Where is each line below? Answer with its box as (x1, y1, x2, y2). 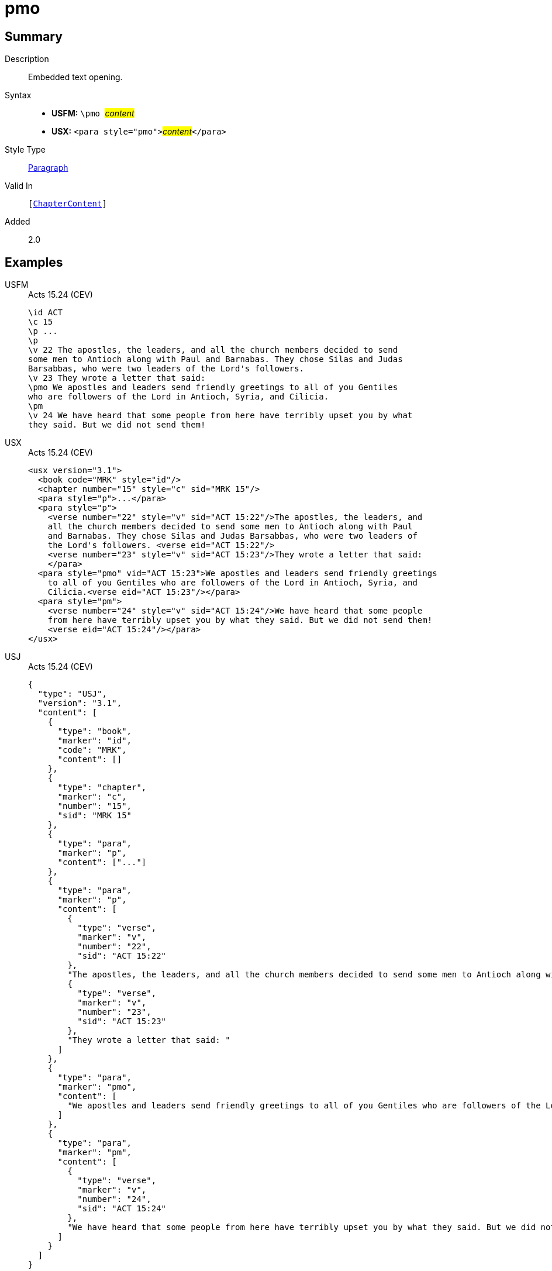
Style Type (5, 144, 46, 155)
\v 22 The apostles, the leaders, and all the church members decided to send (28, 345, 398, 355)
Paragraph (28, 163, 68, 173)
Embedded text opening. (28, 72, 123, 82)
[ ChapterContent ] (28, 199, 107, 209)
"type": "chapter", (57, 783, 147, 793)
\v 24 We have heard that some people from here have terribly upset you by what (28, 411, 413, 421)
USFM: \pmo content (51, 108, 134, 119)
